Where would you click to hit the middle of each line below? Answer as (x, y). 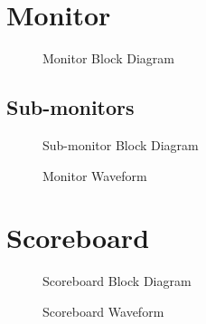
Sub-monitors (70, 107)
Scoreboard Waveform (103, 311)
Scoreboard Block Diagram (117, 281)
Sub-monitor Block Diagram (121, 144)
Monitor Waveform (95, 175)
